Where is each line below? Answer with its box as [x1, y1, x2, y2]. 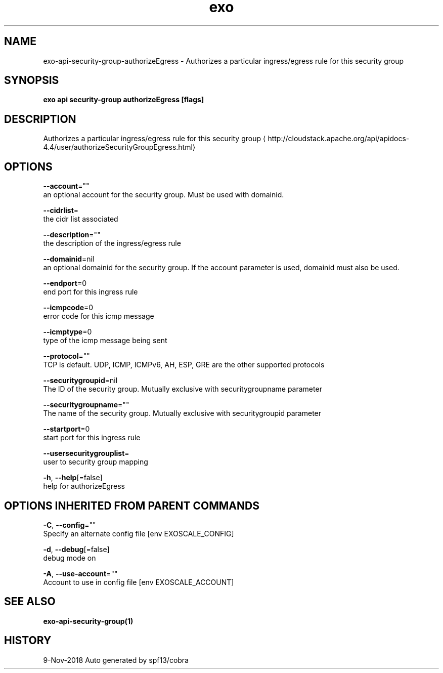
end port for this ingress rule [43, 287, 138, 297]
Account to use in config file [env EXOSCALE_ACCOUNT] [43, 577, 234, 586]
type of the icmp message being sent [43, 336, 167, 345]
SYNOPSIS [4, 74, 59, 87]
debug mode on [43, 553, 96, 562]
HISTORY [4, 634, 52, 647]
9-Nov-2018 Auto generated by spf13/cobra [43, 655, 189, 664]
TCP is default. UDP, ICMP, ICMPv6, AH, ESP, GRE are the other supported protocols [43, 360, 325, 369]
